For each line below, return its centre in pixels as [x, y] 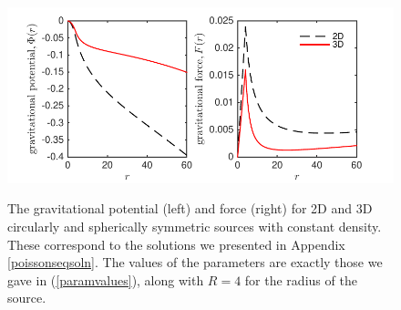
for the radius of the [301, 279]
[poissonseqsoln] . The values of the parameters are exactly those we [195, 262]
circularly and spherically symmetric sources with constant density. [195, 226]
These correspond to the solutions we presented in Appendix [176, 244]
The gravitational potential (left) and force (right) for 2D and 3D [190, 208]
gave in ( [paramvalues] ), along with [106, 279]
